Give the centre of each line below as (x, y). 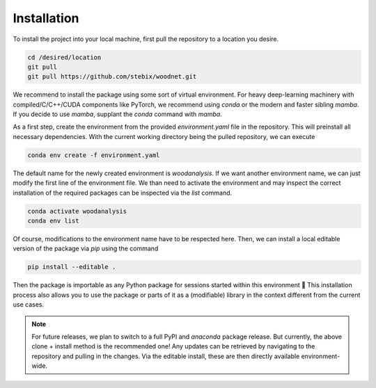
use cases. (29, 305)
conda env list (53, 220)
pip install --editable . (72, 267)
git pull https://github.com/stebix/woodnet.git (112, 77)
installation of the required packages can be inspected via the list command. (123, 193)
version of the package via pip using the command (86, 249)
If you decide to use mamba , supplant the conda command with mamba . (117, 114)
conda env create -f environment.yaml (94, 155)
